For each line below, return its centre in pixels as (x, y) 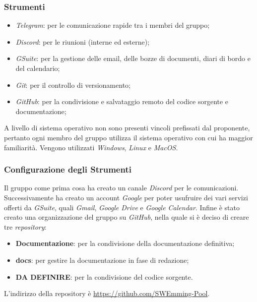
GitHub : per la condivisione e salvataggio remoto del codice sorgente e (122, 101)
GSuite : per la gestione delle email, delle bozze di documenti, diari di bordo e (133, 58)
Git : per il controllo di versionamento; (73, 85)
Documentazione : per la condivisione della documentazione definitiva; (125, 243)
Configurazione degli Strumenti (68, 169)
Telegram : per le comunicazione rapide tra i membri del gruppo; (113, 25)
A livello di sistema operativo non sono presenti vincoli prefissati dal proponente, (127, 128)
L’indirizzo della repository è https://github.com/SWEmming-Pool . (107, 293)
